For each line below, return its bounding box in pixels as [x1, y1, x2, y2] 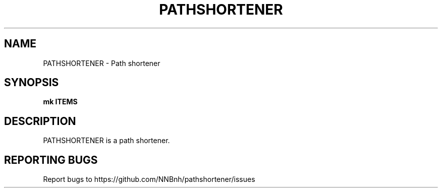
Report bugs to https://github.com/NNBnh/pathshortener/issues [43, 175, 255, 184]
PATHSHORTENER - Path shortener [43, 58, 160, 68]
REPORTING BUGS [4, 153, 98, 166]
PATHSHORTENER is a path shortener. [43, 136, 170, 145]
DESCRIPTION [4, 114, 76, 127]
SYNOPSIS [4, 76, 59, 89]
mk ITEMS [43, 97, 78, 106]
